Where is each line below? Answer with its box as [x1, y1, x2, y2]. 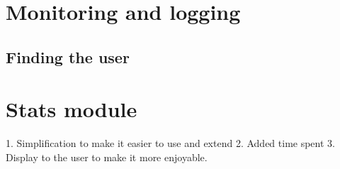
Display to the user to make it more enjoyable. [6, 149, 208, 164]
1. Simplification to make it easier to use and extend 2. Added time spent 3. [6, 136, 335, 151]
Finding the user [6, 45, 130, 67]
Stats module [6, 94, 137, 124]
